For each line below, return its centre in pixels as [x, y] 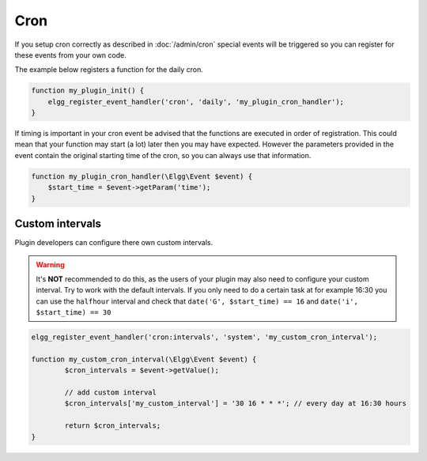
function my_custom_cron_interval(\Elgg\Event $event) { [144, 359]
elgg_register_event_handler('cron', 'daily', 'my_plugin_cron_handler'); [196, 102]
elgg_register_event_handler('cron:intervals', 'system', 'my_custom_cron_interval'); [204, 337]
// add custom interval [111, 393]
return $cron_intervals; [113, 426]
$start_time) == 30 [74, 313]
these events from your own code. [70, 55]
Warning [50, 264]
